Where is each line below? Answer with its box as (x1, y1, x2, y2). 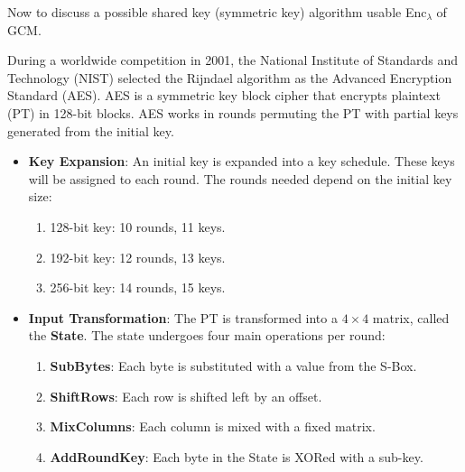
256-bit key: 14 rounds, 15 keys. (50, 278, 226, 297)
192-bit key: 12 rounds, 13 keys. (50, 247, 226, 266)
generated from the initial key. (7, 121, 174, 140)
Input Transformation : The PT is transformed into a (28, 308, 338, 327)
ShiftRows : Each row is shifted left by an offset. (50, 386, 322, 405)
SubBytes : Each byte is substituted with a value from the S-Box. (50, 356, 417, 375)
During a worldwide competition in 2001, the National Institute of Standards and (7, 51, 459, 69)
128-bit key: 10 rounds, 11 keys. (50, 217, 226, 236)
